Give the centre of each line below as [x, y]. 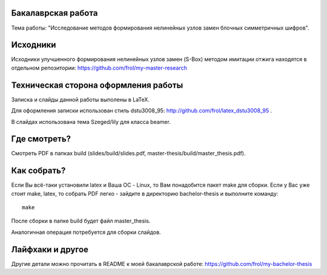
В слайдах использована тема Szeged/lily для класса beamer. [91, 121]
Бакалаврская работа [54, 13]
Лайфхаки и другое [50, 249]
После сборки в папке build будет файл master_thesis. [81, 221]
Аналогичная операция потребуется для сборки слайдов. [86, 232]
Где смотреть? [41, 139]
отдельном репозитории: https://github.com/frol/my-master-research [99, 68]
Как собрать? [38, 171]
